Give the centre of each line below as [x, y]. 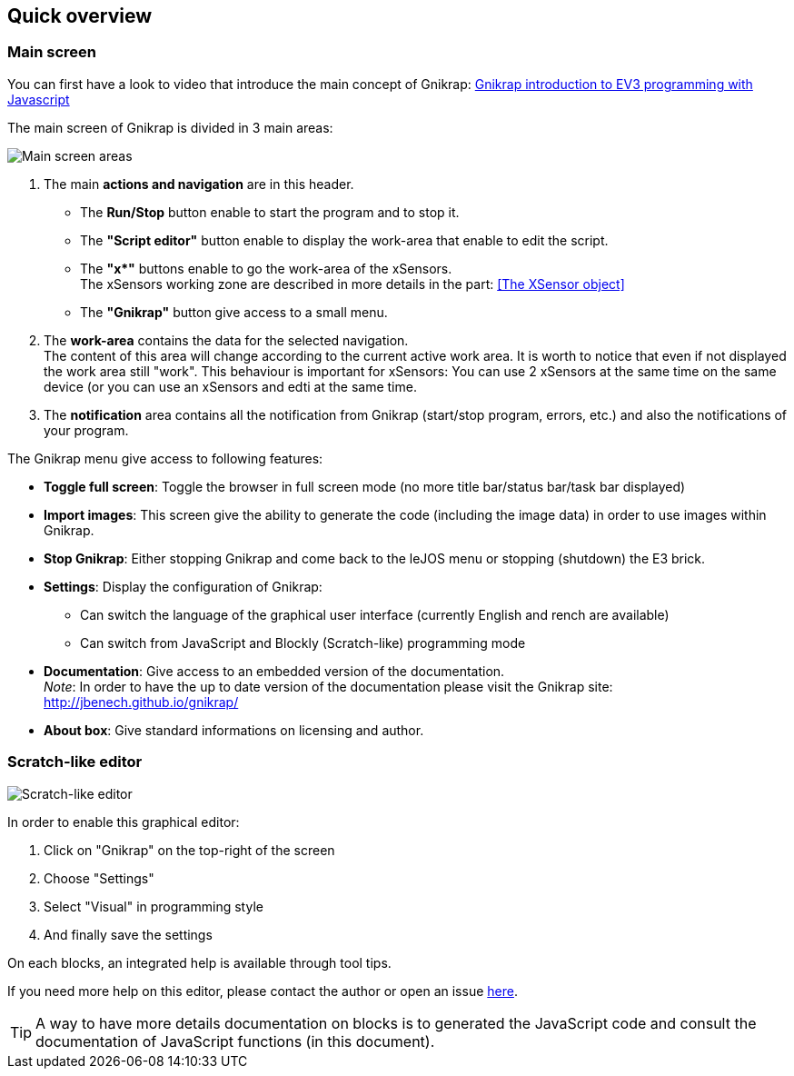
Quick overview [80, 16]
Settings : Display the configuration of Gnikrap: [183, 586]
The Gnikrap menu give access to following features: [165, 458]
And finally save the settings [128, 934]
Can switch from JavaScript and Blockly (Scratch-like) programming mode [303, 643]
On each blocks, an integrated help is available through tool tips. [199, 962]
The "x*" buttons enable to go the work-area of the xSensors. [266, 268]
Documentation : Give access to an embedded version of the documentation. [274, 671]
